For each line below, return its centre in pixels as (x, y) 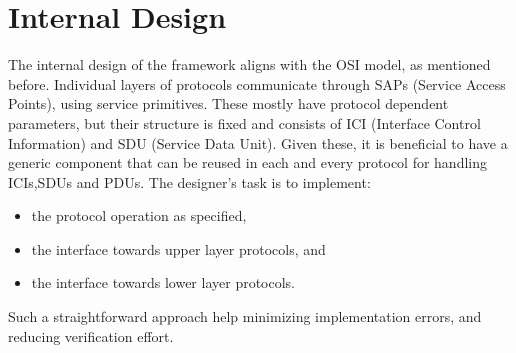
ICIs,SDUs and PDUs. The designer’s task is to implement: (189, 181)
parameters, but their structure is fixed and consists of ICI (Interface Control (244, 122)
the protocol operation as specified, (139, 215)
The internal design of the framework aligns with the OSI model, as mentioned (249, 64)
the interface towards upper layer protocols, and (178, 248)
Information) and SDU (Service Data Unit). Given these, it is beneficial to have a (258, 142)
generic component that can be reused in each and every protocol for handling (248, 162)
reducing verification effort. (91, 335)
